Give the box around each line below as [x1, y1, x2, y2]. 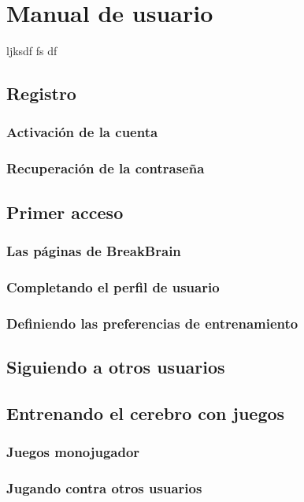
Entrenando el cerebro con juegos [6, 400, 285, 425]
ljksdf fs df [6, 43, 57, 59]
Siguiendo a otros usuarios [6, 354, 225, 378]
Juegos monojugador [6, 441, 140, 461]
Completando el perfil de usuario [6, 277, 220, 296]
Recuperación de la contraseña [6, 158, 205, 178]
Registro [6, 81, 76, 106]
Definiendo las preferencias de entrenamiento [6, 313, 298, 333]
